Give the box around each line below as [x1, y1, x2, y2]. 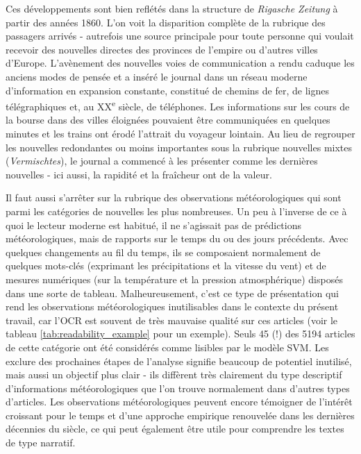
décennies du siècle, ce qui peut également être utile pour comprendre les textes [6, 421, 344, 436]
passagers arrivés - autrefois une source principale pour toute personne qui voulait [6, 28, 354, 43]
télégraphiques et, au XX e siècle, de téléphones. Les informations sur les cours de [6, 97, 350, 113]
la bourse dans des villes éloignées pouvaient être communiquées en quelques [6, 112, 330, 127]
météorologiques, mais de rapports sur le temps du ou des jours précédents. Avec [6, 231, 349, 246]
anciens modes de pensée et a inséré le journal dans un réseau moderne [6, 69, 308, 83]
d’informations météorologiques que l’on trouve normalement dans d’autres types [6, 380, 350, 395]
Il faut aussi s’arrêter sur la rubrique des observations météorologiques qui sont [6, 190, 342, 205]
